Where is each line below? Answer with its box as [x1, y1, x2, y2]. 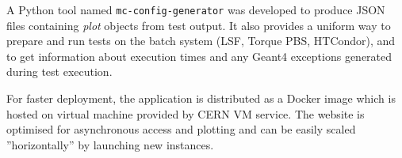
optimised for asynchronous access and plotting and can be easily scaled [6, 121, 356, 137]
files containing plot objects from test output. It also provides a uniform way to [6, 17, 391, 33]
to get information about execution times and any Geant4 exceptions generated [6, 47, 392, 64]
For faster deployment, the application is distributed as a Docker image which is [6, 90, 396, 107]
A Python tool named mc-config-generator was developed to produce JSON [6, 2, 385, 17]
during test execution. [6, 63, 113, 80]
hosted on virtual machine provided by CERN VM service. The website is [6, 105, 365, 122]
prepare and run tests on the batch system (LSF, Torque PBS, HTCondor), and [6, 32, 396, 49]
